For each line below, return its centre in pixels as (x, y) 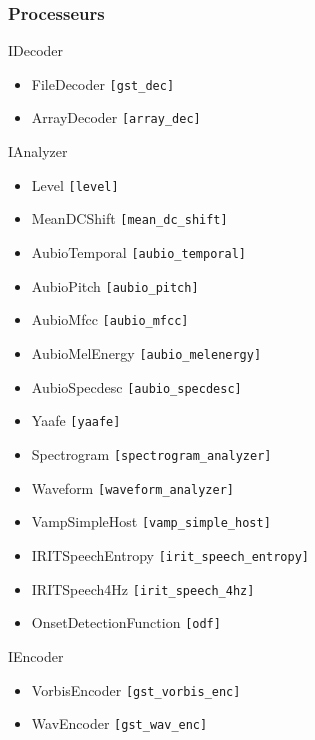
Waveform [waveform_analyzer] (132, 487)
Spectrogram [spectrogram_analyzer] (151, 453)
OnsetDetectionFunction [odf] (126, 622)
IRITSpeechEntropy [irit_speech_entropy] (170, 554)
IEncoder (36, 655)
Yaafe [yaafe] (76, 420)
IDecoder (36, 50)
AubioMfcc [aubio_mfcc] (110, 319)
